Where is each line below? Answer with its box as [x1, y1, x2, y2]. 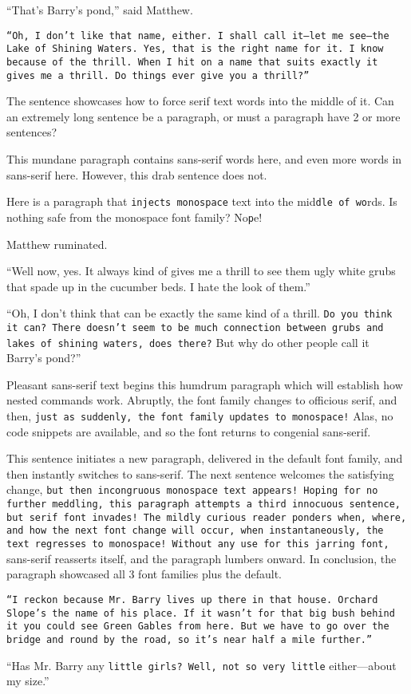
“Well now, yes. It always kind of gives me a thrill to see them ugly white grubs [6, 262, 396, 279]
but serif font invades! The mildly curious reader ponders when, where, [6, 511, 407, 523]
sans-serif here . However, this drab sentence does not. [6, 166, 267, 183]
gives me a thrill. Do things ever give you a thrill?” [6, 69, 310, 81]
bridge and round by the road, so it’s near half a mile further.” [6, 633, 373, 645]
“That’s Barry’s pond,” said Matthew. [6, 2, 193, 18]
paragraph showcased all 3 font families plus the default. [6, 566, 282, 582]
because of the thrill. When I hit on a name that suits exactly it [6, 56, 378, 68]
